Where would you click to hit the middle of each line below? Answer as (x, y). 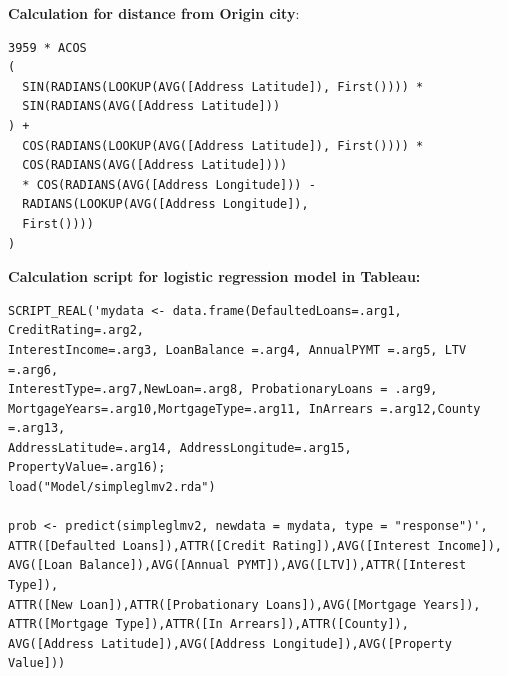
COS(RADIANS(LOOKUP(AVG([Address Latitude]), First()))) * (223, 145)
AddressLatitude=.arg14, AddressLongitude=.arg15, (180, 447)
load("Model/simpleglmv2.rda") (112, 487)
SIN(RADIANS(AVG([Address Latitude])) (151, 106)
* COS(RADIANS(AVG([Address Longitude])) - (169, 184)
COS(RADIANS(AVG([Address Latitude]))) (155, 165)
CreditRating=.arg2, (76, 330)
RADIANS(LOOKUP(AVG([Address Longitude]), (165, 204)
